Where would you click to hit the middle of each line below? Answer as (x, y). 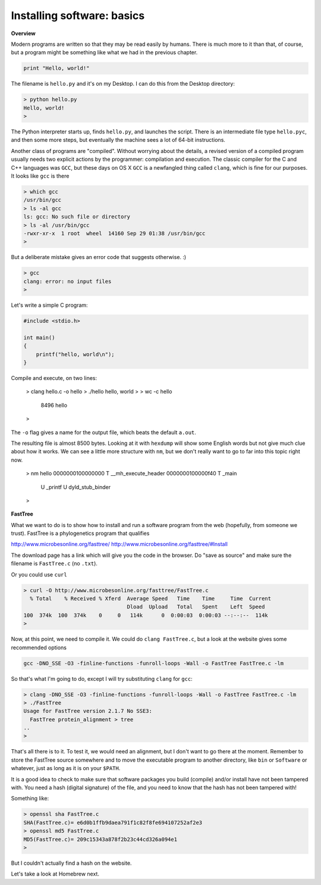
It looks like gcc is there (40, 176)
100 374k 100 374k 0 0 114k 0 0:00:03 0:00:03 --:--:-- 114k (146, 615)
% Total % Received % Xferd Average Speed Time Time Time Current (151, 599)
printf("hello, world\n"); (75, 354)
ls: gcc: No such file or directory (77, 217)
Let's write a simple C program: (50, 305)
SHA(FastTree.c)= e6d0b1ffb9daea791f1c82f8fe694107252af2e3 (113, 822)
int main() (39, 337)
